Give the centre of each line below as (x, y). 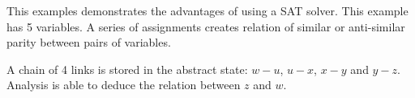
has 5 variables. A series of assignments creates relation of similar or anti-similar (206, 26)
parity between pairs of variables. (89, 42)
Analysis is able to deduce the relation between (124, 85)
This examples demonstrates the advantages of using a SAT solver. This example (207, 10)
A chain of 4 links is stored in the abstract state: (127, 69)
